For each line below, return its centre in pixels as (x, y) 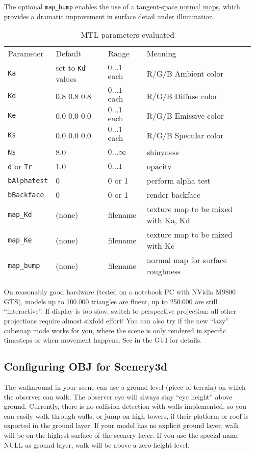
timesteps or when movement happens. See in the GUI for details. (103, 340)
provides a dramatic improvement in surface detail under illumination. (110, 16)
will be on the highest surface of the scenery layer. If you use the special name (121, 435)
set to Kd (71, 68)
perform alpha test (179, 181)
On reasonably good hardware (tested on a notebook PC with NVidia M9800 (120, 292)
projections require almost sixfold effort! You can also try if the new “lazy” (116, 321)
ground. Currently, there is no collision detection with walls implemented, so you (125, 406)
